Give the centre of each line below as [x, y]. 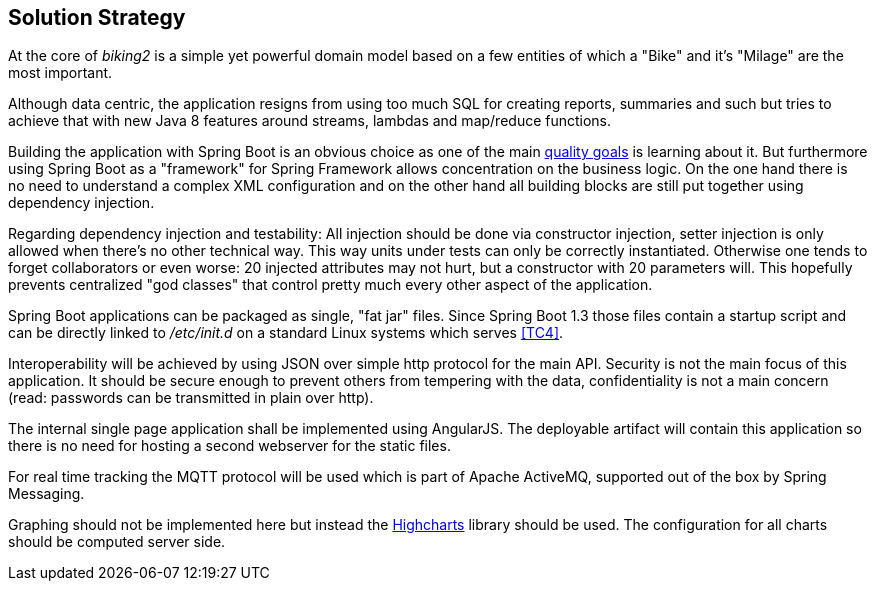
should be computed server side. [117, 542]
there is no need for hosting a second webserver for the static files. [229, 446]
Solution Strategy [97, 17]
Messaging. [46, 494]
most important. [60, 73]
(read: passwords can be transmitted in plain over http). [191, 398]
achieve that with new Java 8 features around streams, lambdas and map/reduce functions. [310, 121]
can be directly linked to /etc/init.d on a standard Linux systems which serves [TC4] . [286, 333]
